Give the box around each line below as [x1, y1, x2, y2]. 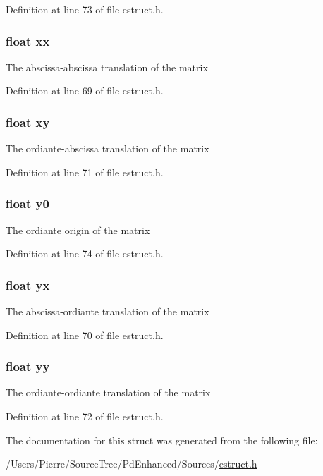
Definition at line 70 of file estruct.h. [6, 327, 164, 342]
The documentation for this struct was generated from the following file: [6, 432, 318, 447]
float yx [6, 276, 50, 293]
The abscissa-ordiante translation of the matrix [6, 304, 209, 319]
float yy [6, 358, 50, 375]
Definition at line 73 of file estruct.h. [6, 2, 164, 16]
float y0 [6, 195, 49, 212]
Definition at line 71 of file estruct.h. [6, 164, 164, 179]
